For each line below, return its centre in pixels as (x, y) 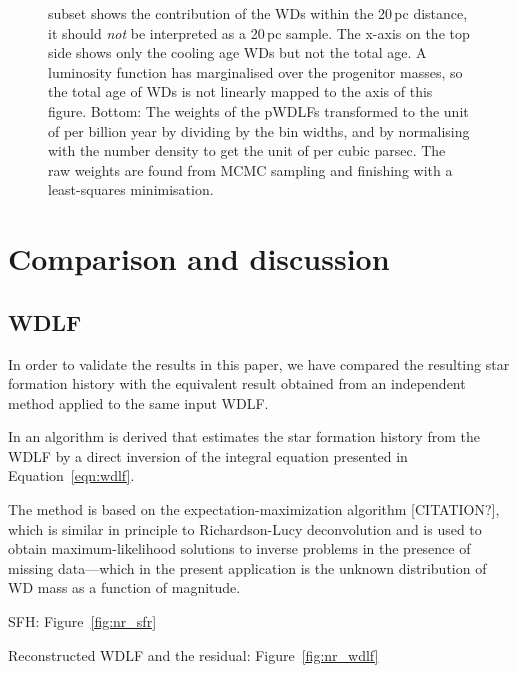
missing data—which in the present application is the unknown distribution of (247, 567)
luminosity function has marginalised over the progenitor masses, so (255, 71)
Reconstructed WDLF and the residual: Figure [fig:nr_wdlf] (193, 654)
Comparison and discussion (199, 258)
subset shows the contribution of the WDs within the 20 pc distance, (258, 13)
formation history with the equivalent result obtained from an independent (237, 383)
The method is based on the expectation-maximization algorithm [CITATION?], (254, 509)
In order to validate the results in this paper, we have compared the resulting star (259, 363)
